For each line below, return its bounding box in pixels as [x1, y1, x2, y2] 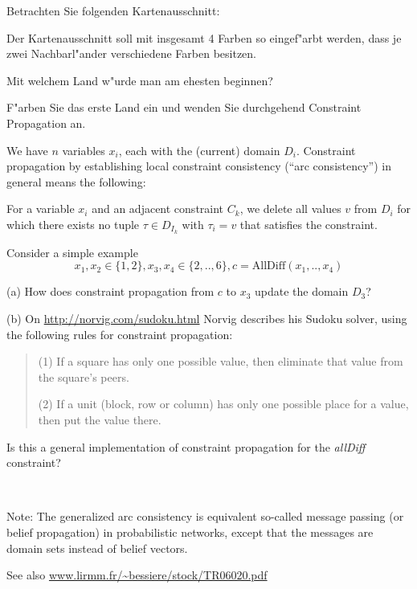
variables [62, 141, 105, 158]
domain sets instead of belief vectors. [6, 539, 188, 556]
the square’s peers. [38, 368, 129, 385]
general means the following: [6, 173, 146, 190]
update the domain [254, 283, 349, 300]
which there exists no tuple [6, 215, 140, 232]
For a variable [6, 200, 75, 217]
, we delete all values [239, 200, 341, 217]
